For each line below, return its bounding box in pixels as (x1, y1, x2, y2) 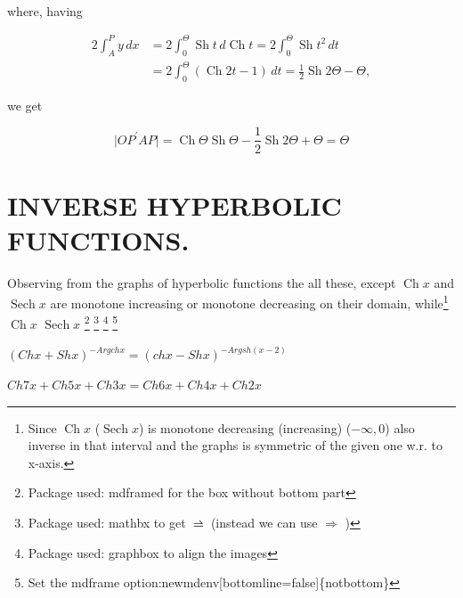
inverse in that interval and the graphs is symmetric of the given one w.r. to (28, 436, 443, 455)
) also (385, 418, 415, 437)
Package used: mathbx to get (28, 512, 186, 531)
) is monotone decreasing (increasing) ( (138, 418, 352, 437)
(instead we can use (210, 512, 318, 531)
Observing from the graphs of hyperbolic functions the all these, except (7, 273, 396, 291)
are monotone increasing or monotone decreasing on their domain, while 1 (50, 291, 449, 313)
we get (7, 95, 43, 114)
